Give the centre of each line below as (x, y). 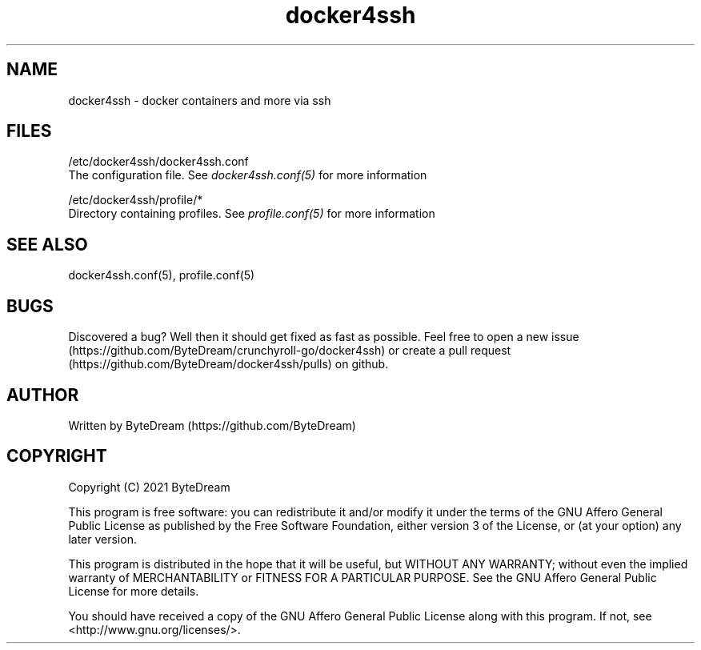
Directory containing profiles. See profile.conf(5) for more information (252, 214)
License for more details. (134, 591)
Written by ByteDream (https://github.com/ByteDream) (212, 425)
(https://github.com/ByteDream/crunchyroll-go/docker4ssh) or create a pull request (290, 351)
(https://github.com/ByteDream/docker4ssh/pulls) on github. (228, 364)
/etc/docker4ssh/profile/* (136, 200)
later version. (102, 539)
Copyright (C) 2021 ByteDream (149, 487)
